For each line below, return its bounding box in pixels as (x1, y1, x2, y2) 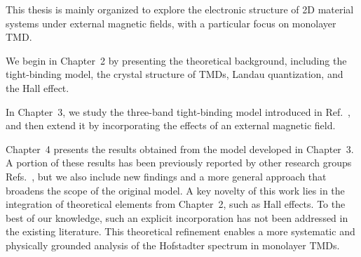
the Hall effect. (6, 80, 69, 95)
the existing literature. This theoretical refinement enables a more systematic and (6, 224, 355, 239)
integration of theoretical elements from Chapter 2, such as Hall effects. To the (6, 197, 346, 211)
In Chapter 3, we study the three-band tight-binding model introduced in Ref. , (6, 104, 351, 119)
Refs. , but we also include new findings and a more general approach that (6, 169, 327, 183)
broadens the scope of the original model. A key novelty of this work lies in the (6, 183, 345, 197)
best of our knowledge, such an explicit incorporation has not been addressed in (6, 210, 348, 225)
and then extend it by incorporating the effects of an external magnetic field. (6, 118, 336, 133)
